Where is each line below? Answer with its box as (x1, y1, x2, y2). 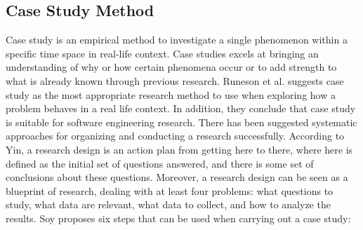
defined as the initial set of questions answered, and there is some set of (6, 156, 314, 170)
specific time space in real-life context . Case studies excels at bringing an (6, 46, 319, 60)
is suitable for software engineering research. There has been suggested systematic (6, 114, 357, 129)
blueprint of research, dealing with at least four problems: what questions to (6, 183, 334, 198)
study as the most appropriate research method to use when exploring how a (6, 87, 336, 102)
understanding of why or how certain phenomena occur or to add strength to (6, 60, 337, 74)
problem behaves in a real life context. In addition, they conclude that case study (6, 101, 356, 116)
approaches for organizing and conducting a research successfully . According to (6, 128, 345, 143)
